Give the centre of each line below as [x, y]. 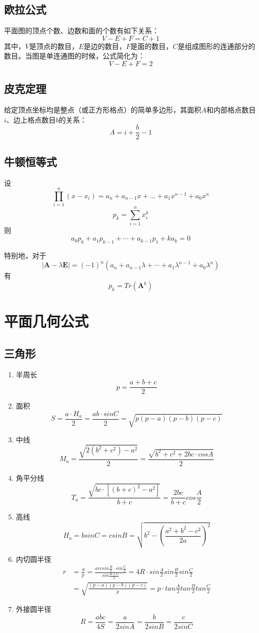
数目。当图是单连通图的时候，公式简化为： [74, 56]
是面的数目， [152, 46]
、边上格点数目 [31, 119]
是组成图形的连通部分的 [217, 46]
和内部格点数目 [231, 110]
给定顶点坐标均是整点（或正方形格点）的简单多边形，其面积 [103, 110]
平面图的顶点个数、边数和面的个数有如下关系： [81, 31]
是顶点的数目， [54, 46]
